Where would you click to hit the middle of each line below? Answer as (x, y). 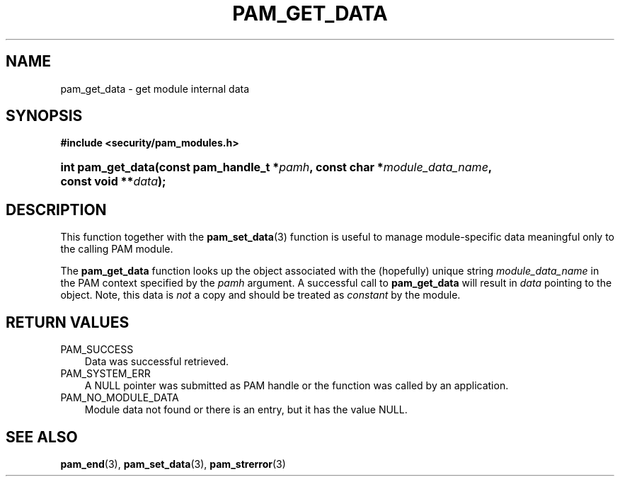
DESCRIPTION (56, 210)
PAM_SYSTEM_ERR (105, 374)
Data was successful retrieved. (157, 362)
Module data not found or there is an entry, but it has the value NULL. (246, 410)
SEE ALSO (42, 437)
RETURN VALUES (68, 322)
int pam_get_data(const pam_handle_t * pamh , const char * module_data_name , (276, 167)
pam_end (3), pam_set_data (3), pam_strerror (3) (173, 464)
